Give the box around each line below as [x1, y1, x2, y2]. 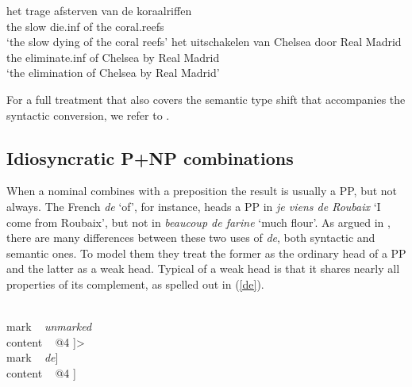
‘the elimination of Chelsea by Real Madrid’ [6, 64, 220, 81]
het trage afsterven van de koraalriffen [6, 2, 192, 18]
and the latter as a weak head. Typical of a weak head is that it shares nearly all [6, 260, 400, 277]
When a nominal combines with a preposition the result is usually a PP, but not [6, 182, 398, 199]
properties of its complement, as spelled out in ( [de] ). [6, 275, 264, 292]
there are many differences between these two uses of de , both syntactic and [6, 229, 375, 246]
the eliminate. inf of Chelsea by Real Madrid [6, 48, 220, 65]
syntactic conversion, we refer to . [6, 106, 170, 123]
